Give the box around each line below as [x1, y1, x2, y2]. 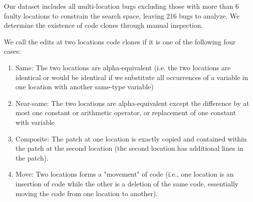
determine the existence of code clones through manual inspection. [4, 20, 203, 30]
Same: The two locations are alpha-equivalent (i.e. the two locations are [15, 62, 231, 72]
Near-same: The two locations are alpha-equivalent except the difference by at [15, 98, 250, 108]
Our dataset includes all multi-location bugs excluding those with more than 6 [4, 1, 239, 11]
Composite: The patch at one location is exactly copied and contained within [15, 133, 247, 143]
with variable [15, 117, 55, 127]
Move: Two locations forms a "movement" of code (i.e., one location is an [15, 169, 234, 179]
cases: [4, 46, 21, 56]
